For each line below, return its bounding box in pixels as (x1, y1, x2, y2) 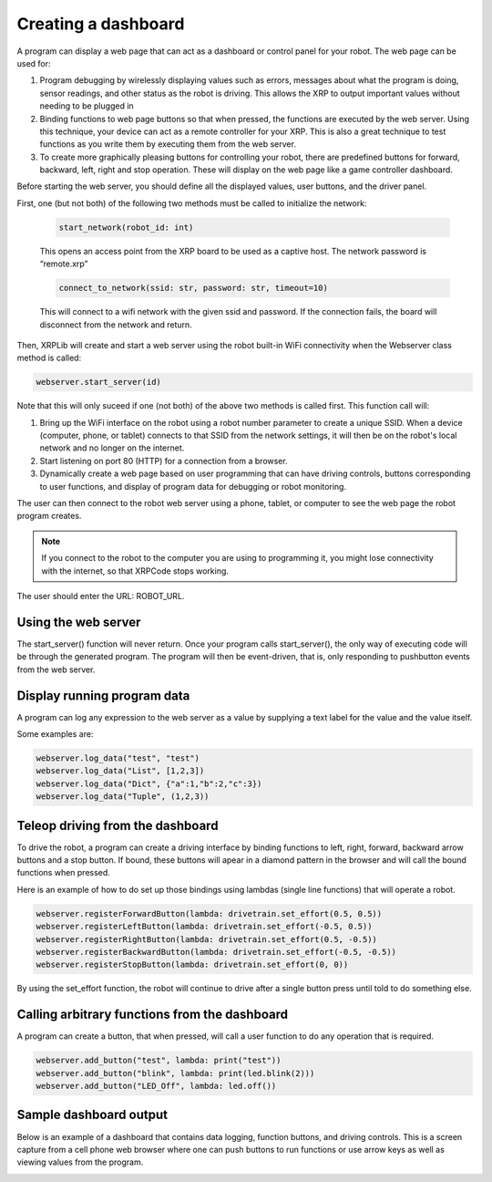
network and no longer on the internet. (39, 442, 185, 453)
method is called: (16, 352, 82, 364)
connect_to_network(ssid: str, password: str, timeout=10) (58, 283, 328, 294)
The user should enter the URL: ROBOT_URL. (16, 591, 185, 601)
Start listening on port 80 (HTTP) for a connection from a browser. (39, 455, 288, 466)
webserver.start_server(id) (36, 377, 161, 388)
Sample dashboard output (16, 1107, 169, 1123)
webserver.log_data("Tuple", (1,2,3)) (36, 792, 210, 802)
